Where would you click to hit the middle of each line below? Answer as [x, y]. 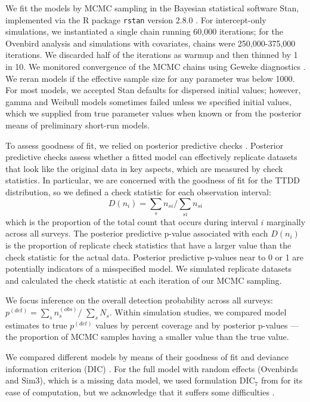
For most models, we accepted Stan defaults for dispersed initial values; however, [153, 90]
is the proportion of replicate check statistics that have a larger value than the [148, 245]
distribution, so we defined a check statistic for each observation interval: [138, 191]
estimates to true [36, 325]
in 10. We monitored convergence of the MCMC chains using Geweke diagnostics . [156, 67]
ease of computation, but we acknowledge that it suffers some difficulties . [140, 392]
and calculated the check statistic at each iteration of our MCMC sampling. [144, 280]
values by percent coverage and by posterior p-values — [197, 325]
